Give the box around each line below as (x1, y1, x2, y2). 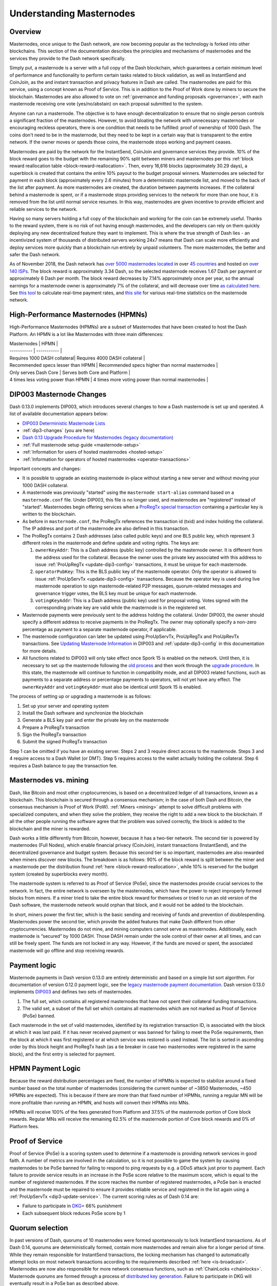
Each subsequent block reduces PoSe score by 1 (22, 1210, 126, 1216)
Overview (9, 27, 42, 36)
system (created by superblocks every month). (9, 871, 109, 877)
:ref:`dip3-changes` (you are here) (22, 427, 95, 434)
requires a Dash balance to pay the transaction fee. (9, 762, 118, 769)
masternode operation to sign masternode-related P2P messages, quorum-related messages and (35, 583, 241, 589)
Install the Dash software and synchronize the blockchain (22, 710, 144, 716)
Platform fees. (9, 1123, 39, 1129)
